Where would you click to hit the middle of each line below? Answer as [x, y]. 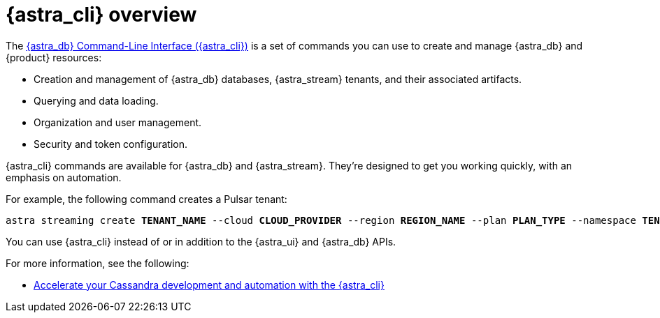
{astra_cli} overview [101, 15]
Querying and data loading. [96, 100]
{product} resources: [54, 57]
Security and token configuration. [111, 144]
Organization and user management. [118, 122]
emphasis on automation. [64, 177]
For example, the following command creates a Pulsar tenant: [146, 199]
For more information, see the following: [98, 263]
